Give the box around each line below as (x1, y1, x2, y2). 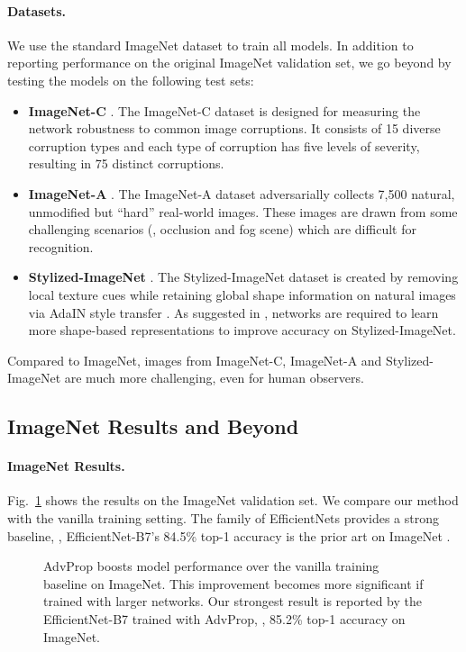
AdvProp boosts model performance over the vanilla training (43, 557, 379, 575)
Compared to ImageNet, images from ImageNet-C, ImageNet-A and (7, 350, 382, 369)
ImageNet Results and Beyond (7, 412, 299, 440)
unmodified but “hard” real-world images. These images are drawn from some (28, 202, 458, 221)
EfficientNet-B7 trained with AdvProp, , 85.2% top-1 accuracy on (43, 610, 406, 629)
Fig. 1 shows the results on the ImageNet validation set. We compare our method (7, 491, 459, 510)
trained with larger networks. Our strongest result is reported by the (43, 592, 422, 611)
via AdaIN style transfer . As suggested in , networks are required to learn (28, 303, 439, 321)
